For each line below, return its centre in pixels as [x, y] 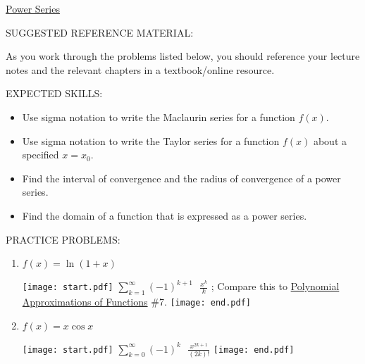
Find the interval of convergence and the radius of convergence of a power [181, 178]
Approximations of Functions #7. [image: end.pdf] [136, 301]
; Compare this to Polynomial [275, 286]
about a [330, 140]
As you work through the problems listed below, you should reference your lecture [183, 56]
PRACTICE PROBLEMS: [63, 239]
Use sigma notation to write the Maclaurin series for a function [159, 117]
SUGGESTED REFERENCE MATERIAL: [100, 32]
